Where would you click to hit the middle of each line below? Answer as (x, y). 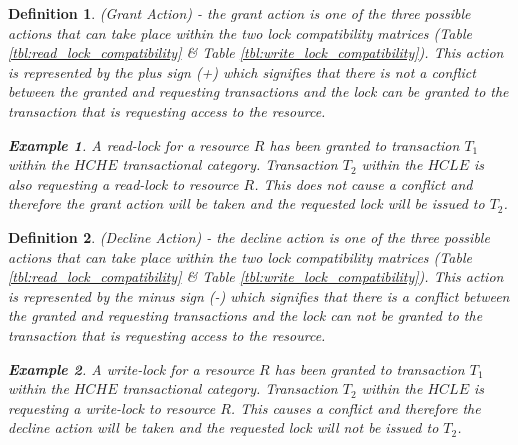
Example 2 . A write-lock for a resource (131, 368)
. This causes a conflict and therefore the (355, 407)
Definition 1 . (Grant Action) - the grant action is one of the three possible (239, 13)
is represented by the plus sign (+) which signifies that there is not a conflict (242, 71)
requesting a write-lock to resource (112, 407)
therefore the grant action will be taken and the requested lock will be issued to (246, 203)
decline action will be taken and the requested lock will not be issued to (223, 427)
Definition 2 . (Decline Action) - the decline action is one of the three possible (249, 236)
